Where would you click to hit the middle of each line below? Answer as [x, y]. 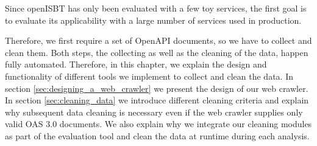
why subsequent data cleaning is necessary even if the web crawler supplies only [154, 112]
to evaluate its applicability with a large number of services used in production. [153, 20]
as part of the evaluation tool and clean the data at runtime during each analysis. [157, 135]
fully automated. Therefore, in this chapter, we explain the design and [136, 64]
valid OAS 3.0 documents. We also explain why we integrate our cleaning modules [158, 124]
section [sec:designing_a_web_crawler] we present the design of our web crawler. [157, 88]
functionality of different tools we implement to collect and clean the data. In [149, 76]
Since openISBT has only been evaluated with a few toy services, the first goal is [156, 8]
